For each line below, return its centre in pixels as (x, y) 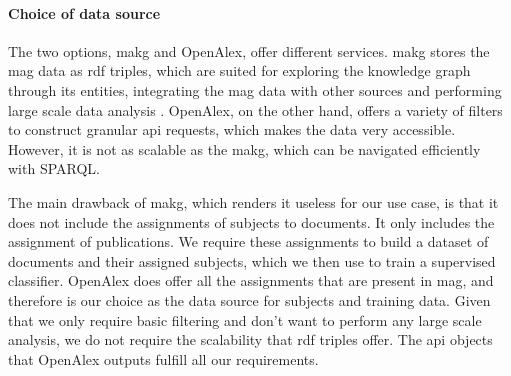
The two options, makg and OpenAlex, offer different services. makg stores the (249, 50)
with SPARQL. (54, 168)
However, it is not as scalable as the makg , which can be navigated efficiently (244, 148)
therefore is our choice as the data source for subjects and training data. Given (249, 299)
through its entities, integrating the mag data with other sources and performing (255, 89)
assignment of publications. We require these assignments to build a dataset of (248, 241)
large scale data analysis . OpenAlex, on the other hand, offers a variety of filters (255, 109)
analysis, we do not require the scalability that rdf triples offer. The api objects (250, 339)
